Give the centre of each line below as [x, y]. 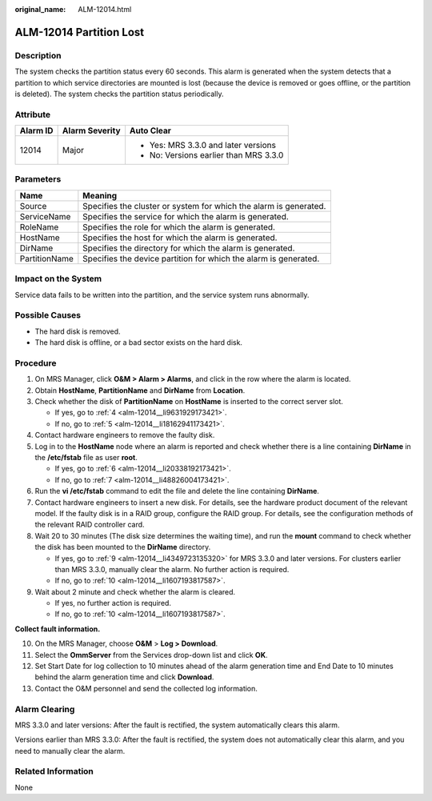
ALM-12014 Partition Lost [79, 32]
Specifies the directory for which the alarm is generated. [189, 248]
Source [33, 206]
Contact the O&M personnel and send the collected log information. [146, 688]
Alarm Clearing [45, 709]
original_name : [40, 9]
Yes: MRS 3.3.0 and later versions [212, 146]
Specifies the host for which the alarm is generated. [180, 238]
